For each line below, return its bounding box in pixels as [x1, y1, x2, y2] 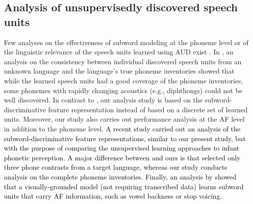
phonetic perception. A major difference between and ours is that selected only [4, 152, 241, 162]
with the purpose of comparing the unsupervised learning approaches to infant [4, 143, 240, 153]
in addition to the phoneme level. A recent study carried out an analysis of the [4, 123, 241, 133]
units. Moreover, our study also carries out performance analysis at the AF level [4, 114, 245, 124]
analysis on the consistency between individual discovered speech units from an [4, 56, 242, 66]
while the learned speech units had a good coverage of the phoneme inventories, [4, 75, 243, 85]
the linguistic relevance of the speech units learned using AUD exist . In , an [4, 47, 234, 57]
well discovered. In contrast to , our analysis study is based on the [4, 95, 203, 105]
